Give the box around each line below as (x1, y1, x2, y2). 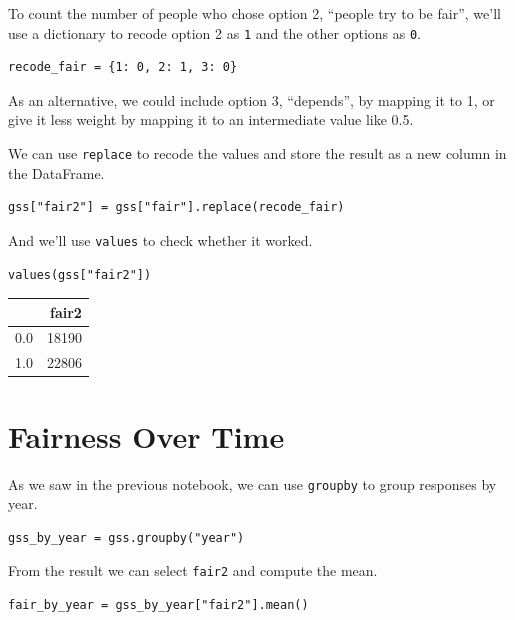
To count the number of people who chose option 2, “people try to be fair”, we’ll (8, 3, 501, 23)
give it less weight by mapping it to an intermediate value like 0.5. (8, 109, 414, 130)
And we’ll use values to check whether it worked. (8, 229, 313, 250)
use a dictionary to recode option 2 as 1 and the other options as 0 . (8, 22, 421, 43)
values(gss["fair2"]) (8, 267, 152, 282)
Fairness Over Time (8, 415, 285, 456)
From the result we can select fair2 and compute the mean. (8, 560, 378, 581)
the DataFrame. (8, 162, 105, 183)
